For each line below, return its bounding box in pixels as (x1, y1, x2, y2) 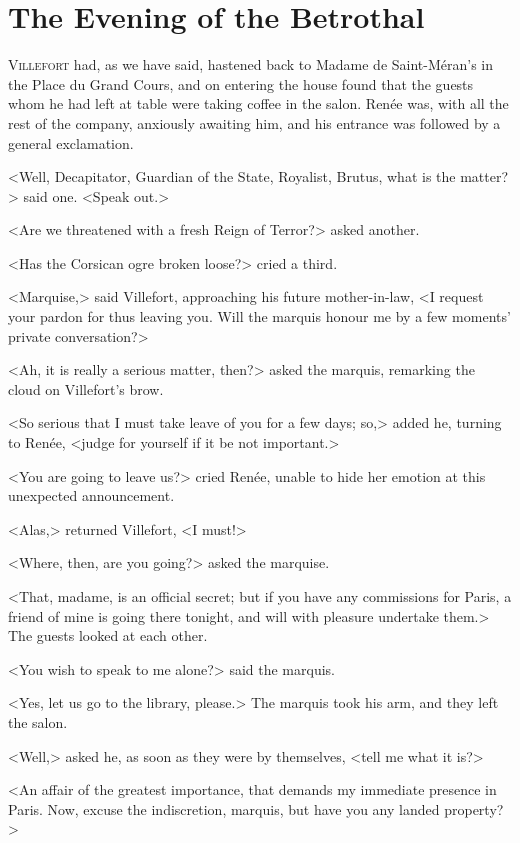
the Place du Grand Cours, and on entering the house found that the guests (8, 73, 474, 94)
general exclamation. (8, 132, 134, 153)
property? (444, 798, 504, 819)
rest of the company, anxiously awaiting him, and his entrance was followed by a (8, 112, 501, 133)
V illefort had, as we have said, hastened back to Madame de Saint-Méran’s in (8, 54, 494, 75)
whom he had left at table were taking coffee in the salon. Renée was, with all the (8, 93, 509, 114)
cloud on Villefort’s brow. (8, 378, 164, 399)
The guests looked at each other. (8, 625, 208, 646)
